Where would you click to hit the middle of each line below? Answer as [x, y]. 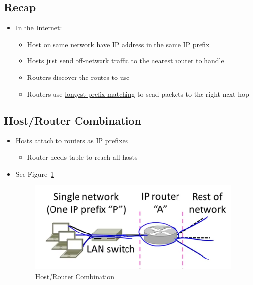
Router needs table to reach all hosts [82, 157]
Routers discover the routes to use [78, 77]
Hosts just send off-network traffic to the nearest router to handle [126, 61]
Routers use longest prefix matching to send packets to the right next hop [138, 93]
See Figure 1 [35, 173]
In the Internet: [39, 28]
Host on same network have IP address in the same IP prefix [118, 44]
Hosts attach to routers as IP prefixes [72, 141]
